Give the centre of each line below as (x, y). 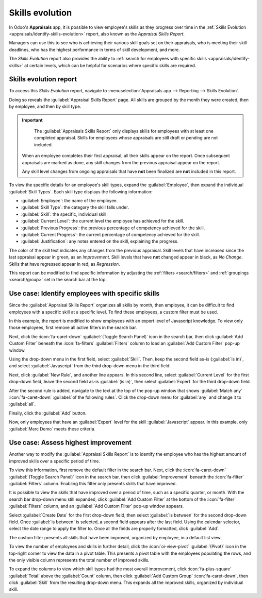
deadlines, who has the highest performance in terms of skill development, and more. (94, 50)
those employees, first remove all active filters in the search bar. (73, 327)
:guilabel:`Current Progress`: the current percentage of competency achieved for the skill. (111, 235)
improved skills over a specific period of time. (55, 461)
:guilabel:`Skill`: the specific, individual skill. (64, 214)
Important (33, 120)
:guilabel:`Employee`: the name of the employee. (69, 201)
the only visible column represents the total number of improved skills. (79, 560)
